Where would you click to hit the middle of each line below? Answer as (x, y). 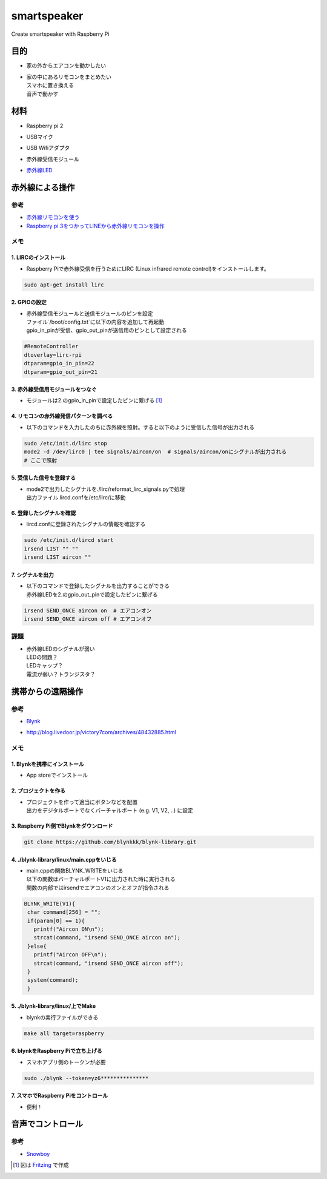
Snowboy (38, 1154)
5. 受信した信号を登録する (43, 478)
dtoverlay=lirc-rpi (53, 355)
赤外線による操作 (43, 187)
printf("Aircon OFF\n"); (70, 955)
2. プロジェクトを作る (38, 791)
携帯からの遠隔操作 (47, 691)
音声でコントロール (47, 1124)
